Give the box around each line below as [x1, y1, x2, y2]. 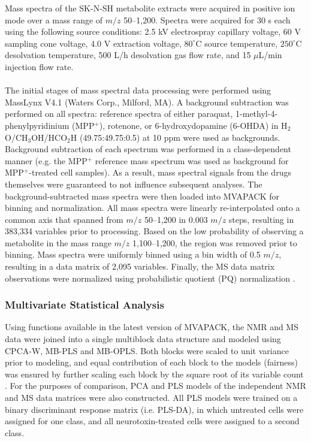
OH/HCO [31, 131, 68, 143]
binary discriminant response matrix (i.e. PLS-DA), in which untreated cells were [5, 403, 304, 415]
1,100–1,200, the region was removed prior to [132, 236, 297, 249]
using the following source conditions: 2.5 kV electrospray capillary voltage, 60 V [5, 25, 301, 38]
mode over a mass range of [5, 13, 103, 26]
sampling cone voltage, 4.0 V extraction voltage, [5, 37, 182, 49]
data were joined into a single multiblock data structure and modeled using [5, 333, 281, 345]
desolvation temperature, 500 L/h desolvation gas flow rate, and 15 [5, 49, 251, 61]
